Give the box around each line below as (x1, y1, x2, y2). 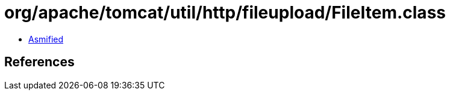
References (4, 54, 75, 70)
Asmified (28, 33, 64, 44)
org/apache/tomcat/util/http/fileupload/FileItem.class (4, 2, 446, 23)
